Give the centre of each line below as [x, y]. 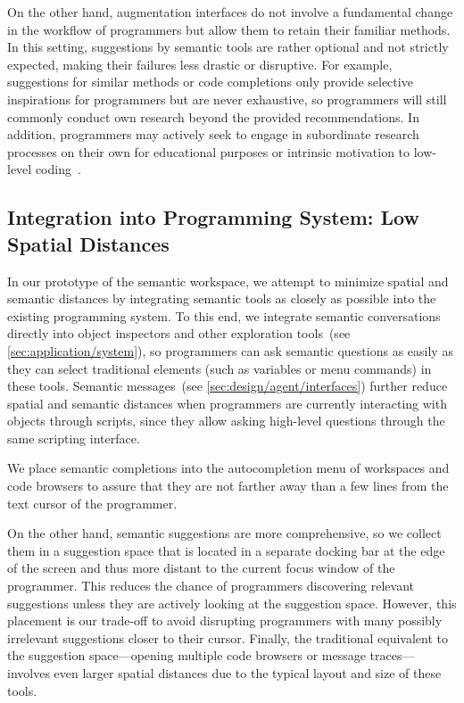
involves [29, 673]
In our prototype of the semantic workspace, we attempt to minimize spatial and [228, 281]
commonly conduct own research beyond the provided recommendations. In [213, 116]
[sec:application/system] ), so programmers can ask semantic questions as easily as [230, 350]
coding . [58, 169]
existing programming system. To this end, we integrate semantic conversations [224, 315]
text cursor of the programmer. [92, 503]
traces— [392, 655]
